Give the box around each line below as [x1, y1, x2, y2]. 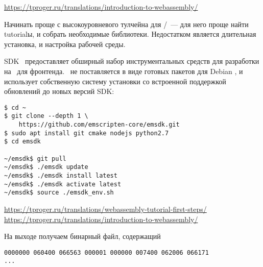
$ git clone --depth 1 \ [4, 112, 88, 120]
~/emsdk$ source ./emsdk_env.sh [4, 189, 114, 197]
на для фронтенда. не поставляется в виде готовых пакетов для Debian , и [4, 65, 243, 76]
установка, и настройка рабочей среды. [4, 38, 126, 49]
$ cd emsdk [4, 138, 41, 145]
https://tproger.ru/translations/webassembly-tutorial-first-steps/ [4, 203, 207, 214]
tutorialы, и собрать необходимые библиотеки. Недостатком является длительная [4, 29, 256, 39]
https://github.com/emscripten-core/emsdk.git [18, 121, 180, 129]
